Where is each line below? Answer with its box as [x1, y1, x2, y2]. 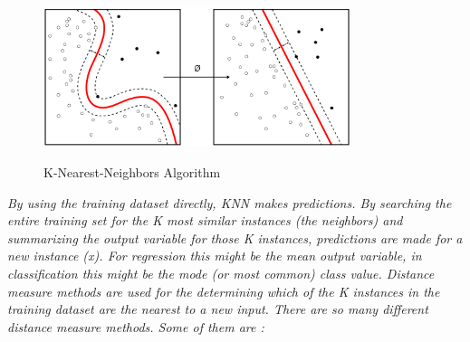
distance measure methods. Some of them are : [7, 317, 264, 336]
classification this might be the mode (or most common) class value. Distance [7, 263, 435, 282]
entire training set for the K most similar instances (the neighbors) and [7, 211, 403, 230]
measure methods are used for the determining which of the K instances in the [7, 281, 440, 300]
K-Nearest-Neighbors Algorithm [43, 162, 221, 181]
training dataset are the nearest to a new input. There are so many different [7, 299, 428, 318]
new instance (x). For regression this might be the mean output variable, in [7, 246, 422, 265]
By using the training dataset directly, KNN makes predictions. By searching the [7, 193, 452, 212]
